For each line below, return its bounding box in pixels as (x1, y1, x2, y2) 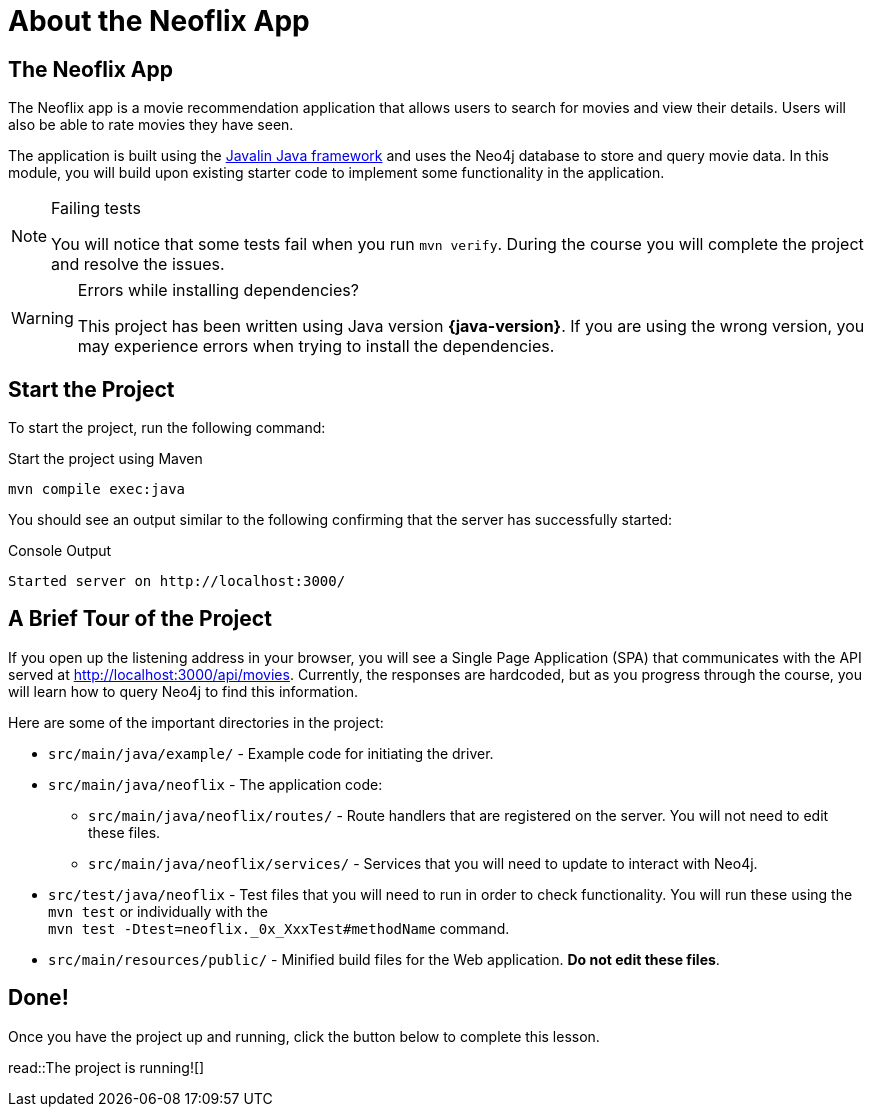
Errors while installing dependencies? (77, 280, 359, 301)
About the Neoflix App (8, 4, 310, 38)
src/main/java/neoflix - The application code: (48, 775, 383, 793)
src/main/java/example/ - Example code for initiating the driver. (48, 744, 494, 762)
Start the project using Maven (8, 450, 203, 468)
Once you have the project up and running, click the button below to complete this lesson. (8, 1027, 600, 1045)
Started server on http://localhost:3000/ (8, 573, 346, 590)
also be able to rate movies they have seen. (8, 116, 294, 134)
